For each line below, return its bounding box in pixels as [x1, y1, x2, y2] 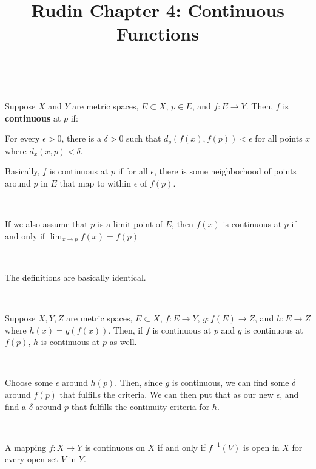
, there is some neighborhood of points [154, 165, 297, 177]
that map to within [59, 176, 132, 189]
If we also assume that [5, 217, 88, 230]
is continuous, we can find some [172, 376, 289, 389]
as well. [109, 335, 137, 348]
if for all [118, 165, 148, 177]
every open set [5, 453, 58, 465]
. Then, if [108, 323, 143, 336]
